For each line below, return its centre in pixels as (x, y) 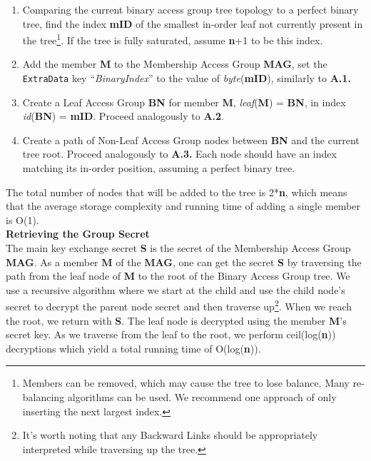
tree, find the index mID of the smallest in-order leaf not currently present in (193, 23)
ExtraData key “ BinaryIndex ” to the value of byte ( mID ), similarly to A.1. (187, 78)
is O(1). (22, 219)
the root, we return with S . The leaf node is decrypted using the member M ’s (176, 320)
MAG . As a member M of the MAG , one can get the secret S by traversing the (184, 262)
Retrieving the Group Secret (78, 234)
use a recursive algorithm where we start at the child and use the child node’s (176, 289)
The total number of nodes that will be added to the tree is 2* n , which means (177, 192)
